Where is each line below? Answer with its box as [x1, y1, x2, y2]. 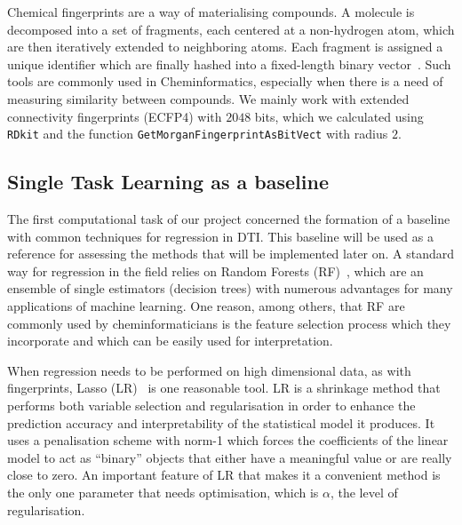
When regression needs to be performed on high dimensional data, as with [7, 361, 411, 379]
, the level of [330, 482, 398, 501]
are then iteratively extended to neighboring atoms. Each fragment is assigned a [7, 37, 443, 56]
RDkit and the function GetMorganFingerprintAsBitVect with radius [7, 124, 388, 143]
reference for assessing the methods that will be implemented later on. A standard [7, 244, 455, 263]
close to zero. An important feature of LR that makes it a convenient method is [7, 465, 441, 484]
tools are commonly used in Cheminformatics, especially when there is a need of [7, 72, 443, 91]
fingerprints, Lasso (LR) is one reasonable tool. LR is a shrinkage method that [7, 378, 441, 397]
